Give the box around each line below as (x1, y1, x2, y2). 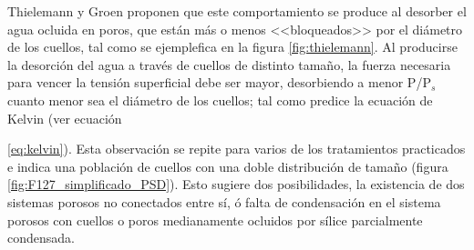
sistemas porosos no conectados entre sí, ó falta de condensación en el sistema (7, 192, 441, 211)
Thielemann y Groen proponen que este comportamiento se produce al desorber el (7, 2, 467, 20)
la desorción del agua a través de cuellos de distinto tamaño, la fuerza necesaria (7, 55, 451, 74)
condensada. (7, 228, 75, 247)
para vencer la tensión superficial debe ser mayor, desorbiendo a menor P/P (7, 73, 431, 92)
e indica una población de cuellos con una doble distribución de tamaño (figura (7, 156, 448, 175)
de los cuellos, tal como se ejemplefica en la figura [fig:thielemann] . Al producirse (7, 37, 458, 56)
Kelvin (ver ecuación (7, 108, 122, 127)
